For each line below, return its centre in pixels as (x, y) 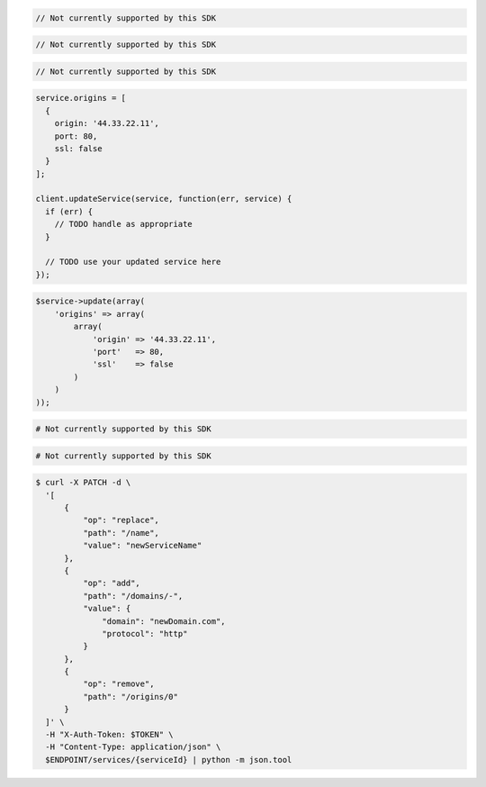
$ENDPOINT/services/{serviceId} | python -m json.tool (169, 760)
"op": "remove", (118, 684)
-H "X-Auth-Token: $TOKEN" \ (110, 735)
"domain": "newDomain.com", (164, 621)
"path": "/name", (121, 533)
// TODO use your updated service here (133, 262)
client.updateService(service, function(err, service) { (164, 199)
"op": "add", (112, 583)
